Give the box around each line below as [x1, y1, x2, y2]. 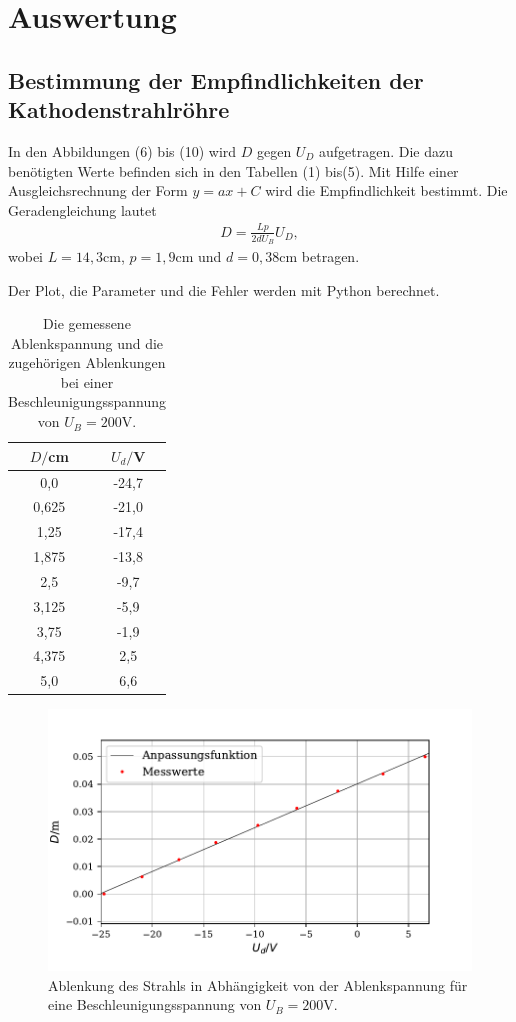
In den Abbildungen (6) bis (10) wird [8, 140, 237, 161]
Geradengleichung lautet [8, 199, 157, 220]
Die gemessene [43, 313, 131, 334]
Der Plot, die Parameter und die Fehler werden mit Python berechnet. [8, 279, 440, 300]
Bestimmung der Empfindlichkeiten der [8, 64, 424, 95]
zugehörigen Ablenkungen [8, 352, 166, 373]
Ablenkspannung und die [10, 332, 164, 353]
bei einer [60, 371, 114, 392]
